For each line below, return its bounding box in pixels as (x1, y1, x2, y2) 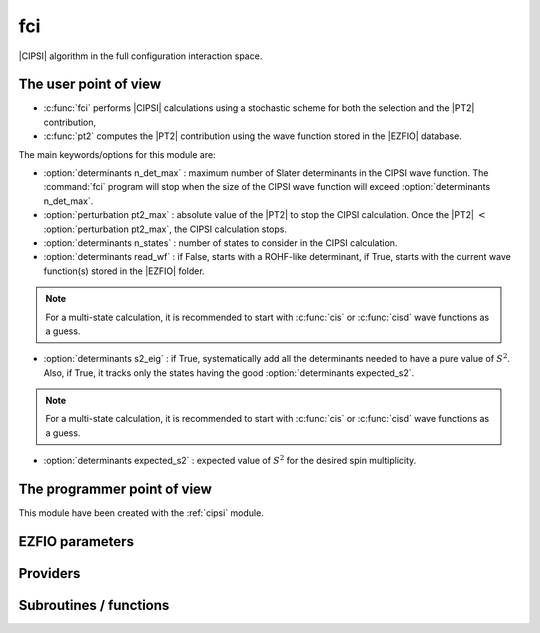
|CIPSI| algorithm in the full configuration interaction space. (18, 50, 263, 62)
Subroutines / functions (18, 597, 170, 614)
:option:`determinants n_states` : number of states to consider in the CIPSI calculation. (43, 236, 398, 249)
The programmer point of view (18, 481, 212, 498)
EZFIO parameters (18, 533, 135, 550)
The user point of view (18, 76, 162, 93)
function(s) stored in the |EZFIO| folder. (43, 265, 205, 277)
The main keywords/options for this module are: (18, 148, 216, 160)
